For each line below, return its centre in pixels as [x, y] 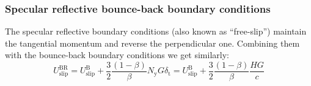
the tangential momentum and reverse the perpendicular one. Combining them [152, 43]
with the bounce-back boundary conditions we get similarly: [117, 55]
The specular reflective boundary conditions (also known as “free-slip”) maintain [156, 31]
